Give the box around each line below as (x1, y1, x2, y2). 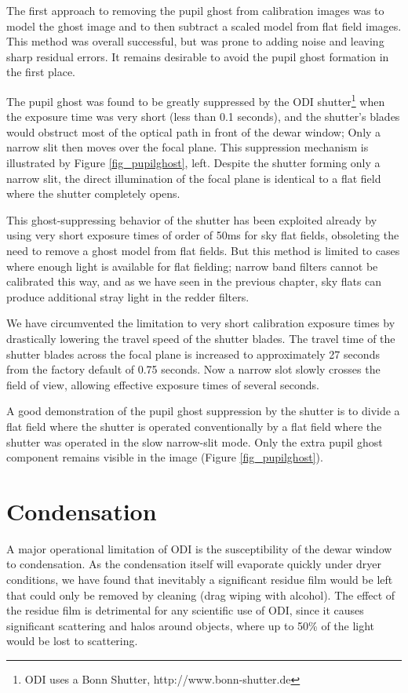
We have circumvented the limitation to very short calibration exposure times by (6, 315, 395, 331)
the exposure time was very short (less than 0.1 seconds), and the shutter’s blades (6, 108, 400, 125)
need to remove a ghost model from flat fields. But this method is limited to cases (6, 242, 400, 258)
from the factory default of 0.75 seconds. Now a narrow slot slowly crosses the (6, 361, 381, 378)
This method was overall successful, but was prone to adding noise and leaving (6, 33, 384, 49)
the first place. (6, 64, 76, 80)
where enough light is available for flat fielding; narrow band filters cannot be (6, 257, 378, 274)
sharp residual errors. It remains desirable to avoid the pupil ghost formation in (6, 48, 389, 64)
